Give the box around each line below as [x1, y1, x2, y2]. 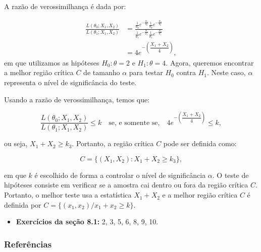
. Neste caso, [207, 67, 246, 78]
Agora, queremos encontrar [170, 57, 254, 68]
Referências [4, 237, 52, 250]
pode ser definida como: [163, 138, 237, 149]
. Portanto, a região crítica [72, 138, 154, 149]
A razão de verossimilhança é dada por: [4, 1, 126, 11]
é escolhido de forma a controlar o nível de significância [34, 169, 206, 180]
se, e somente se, [109, 119, 160, 127]
